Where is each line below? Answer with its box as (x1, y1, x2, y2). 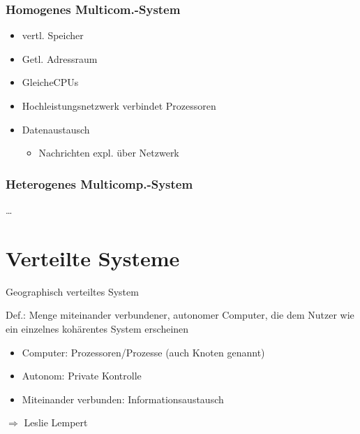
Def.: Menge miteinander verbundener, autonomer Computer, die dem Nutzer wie (6, 308, 354, 322)
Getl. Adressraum (22, 51, 98, 66)
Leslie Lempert (24, 415, 88, 430)
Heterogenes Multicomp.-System (6, 175, 193, 192)
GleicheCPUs (22, 75, 79, 89)
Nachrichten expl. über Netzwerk (38, 145, 179, 160)
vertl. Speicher (22, 28, 84, 43)
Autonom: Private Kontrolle (22, 368, 142, 383)
